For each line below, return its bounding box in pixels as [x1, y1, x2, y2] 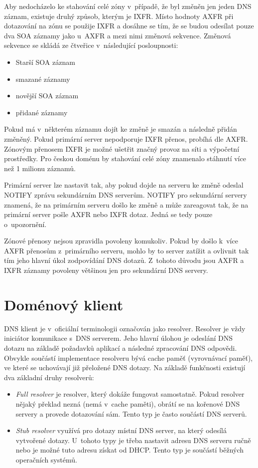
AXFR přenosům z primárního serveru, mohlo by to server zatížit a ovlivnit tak [4, 245, 249, 255]
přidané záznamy [15, 107, 68, 117]
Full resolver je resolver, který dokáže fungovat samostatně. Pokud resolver [15, 389, 245, 399]
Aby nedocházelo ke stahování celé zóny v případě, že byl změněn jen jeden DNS [4, 1, 252, 11]
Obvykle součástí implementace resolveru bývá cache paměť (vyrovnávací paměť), [4, 352, 253, 363]
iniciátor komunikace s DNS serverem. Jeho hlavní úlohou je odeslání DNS [4, 333, 233, 343]
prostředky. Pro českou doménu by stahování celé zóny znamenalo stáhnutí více [4, 153, 246, 164]
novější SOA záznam [15, 90, 79, 101]
